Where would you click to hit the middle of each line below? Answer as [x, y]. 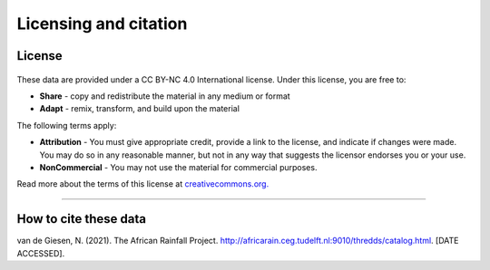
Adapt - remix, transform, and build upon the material [140, 109]
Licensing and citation [102, 24]
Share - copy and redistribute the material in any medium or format [165, 96]
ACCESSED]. [41, 253]
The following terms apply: [67, 125]
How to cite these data [82, 219]
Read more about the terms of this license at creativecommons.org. [143, 184]
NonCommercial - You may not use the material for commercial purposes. [178, 167]
